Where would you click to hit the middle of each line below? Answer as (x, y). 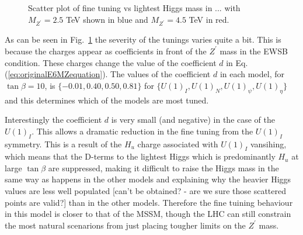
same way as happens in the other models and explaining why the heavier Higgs (148, 179)
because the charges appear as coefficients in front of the (106, 51)
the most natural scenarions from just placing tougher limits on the (125, 225)
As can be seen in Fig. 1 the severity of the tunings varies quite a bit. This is (143, 39)
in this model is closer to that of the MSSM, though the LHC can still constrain (148, 214)
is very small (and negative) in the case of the (193, 120)
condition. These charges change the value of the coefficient (111, 62)
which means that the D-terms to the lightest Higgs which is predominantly (140, 156)
